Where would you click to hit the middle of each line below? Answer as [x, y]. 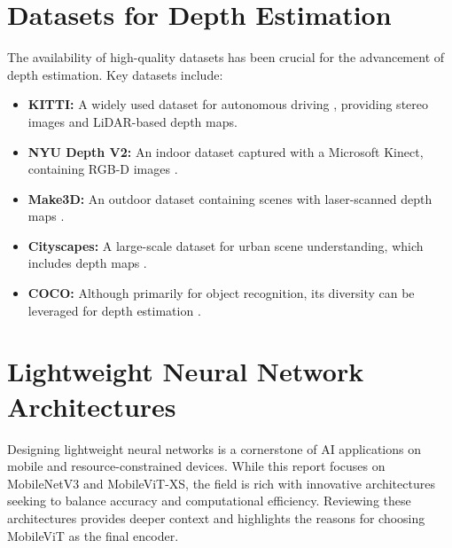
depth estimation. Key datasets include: [115, 74]
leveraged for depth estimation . [114, 310]
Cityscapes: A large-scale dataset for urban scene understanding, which [226, 245]
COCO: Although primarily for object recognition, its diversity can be [221, 293]
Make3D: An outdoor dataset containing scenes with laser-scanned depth [230, 198]
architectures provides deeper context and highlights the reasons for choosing [216, 517]
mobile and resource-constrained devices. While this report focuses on [196, 466]
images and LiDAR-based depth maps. [132, 121]
